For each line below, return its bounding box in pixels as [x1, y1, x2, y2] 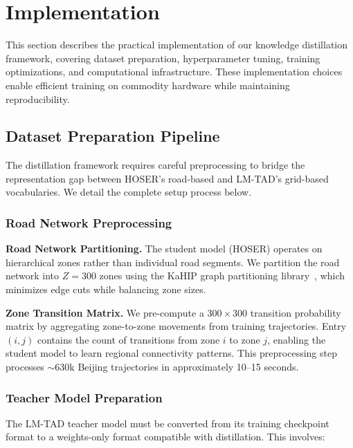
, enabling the [267, 332, 326, 346]
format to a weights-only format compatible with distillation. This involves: [6, 429, 325, 444]
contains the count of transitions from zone [37, 332, 220, 346]
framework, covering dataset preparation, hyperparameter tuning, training [6, 50, 320, 65]
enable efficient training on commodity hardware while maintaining [6, 77, 290, 92]
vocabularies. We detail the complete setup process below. [6, 185, 252, 199]
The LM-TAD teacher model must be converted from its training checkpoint [6, 416, 329, 430]
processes [6, 360, 44, 374]
